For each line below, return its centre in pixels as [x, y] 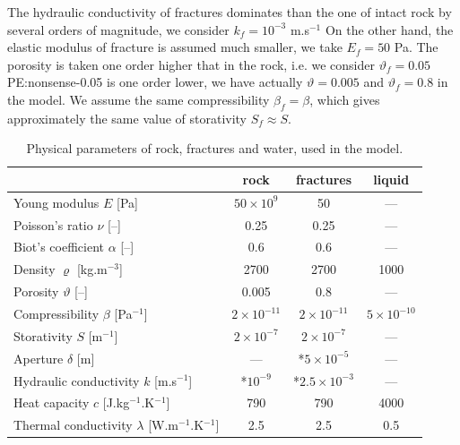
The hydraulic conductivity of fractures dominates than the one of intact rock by [230, 12]
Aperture [39, 358]
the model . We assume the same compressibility [139, 99]
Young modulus [56, 202]
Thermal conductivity [73, 425]
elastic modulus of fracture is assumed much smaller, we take [175, 47]
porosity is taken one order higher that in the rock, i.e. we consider [191, 64]
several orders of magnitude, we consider [118, 29]
